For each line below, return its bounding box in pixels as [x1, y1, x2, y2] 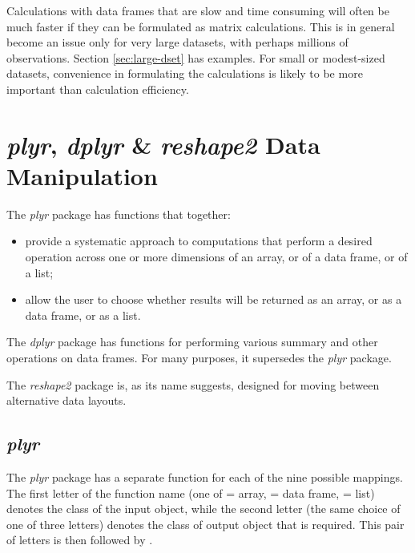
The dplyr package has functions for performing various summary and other [6, 333, 378, 350]
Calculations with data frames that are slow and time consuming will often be [6, 2, 389, 18]
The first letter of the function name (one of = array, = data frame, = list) [6, 484, 375, 501]
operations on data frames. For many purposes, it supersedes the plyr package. [6, 349, 392, 366]
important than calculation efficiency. [6, 80, 189, 97]
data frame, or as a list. [25, 306, 141, 323]
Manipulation [6, 159, 158, 192]
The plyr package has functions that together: [6, 205, 231, 222]
